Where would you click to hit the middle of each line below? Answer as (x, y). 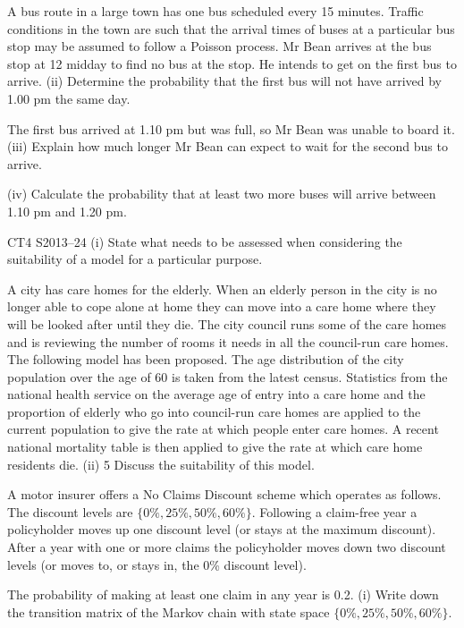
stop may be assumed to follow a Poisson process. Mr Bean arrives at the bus (219, 46)
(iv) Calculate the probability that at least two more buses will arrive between (222, 194)
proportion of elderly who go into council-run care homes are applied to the (214, 411)
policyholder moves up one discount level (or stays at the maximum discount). (222, 529)
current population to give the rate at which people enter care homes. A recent (223, 429)
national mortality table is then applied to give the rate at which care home (215, 447)
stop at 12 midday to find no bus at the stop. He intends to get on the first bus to (232, 63)
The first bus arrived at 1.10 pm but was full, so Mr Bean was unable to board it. (231, 128)
